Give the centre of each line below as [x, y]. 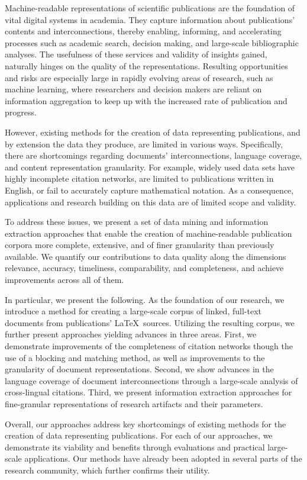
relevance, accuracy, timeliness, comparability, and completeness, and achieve [144, 268]
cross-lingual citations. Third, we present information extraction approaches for [148, 392]
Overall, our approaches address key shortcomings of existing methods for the [146, 423]
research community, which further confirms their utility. [107, 470]
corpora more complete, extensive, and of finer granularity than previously [140, 245]
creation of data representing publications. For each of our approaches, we [139, 435]
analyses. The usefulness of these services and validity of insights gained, [136, 54]
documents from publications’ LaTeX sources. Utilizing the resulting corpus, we [150, 322]
